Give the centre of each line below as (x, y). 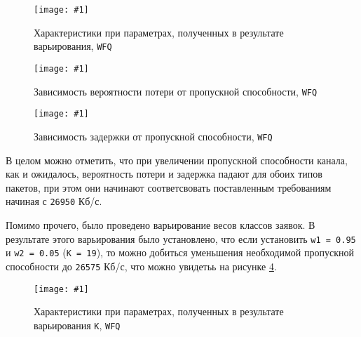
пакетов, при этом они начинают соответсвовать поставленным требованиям (169, 187)
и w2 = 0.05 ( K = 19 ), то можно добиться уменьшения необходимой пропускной (180, 252)
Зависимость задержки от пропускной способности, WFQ (153, 136)
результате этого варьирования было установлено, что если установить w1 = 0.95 (181, 238)
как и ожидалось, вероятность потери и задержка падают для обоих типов (164, 174)
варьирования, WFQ (73, 46)
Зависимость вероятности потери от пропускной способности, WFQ (176, 91)
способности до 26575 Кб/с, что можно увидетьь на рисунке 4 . (141, 266)
